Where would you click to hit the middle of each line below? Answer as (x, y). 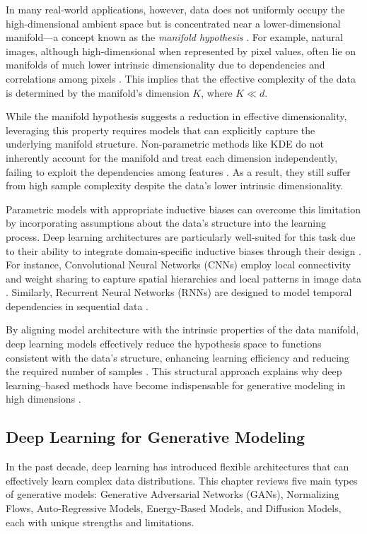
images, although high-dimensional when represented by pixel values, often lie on (181, 51)
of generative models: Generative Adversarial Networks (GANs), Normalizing (173, 494)
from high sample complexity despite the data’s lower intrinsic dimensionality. (175, 185)
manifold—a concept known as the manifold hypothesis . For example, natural (174, 37)
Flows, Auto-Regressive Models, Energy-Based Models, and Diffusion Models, (174, 508)
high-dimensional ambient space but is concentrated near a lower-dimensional (173, 23)
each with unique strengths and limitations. (100, 522)
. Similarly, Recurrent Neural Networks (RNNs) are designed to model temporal (179, 292)
